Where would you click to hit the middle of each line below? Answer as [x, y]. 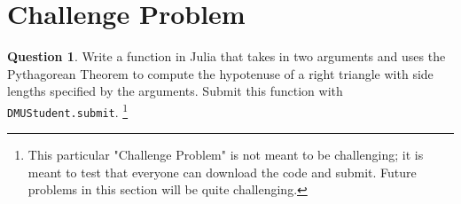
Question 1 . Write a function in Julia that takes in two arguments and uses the [227, 56]
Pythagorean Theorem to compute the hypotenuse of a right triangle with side [220, 73]
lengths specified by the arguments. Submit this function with [175, 91]
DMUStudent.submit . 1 [68, 110]
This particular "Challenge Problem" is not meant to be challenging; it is [226, 155]
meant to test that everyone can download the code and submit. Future [222, 172]
